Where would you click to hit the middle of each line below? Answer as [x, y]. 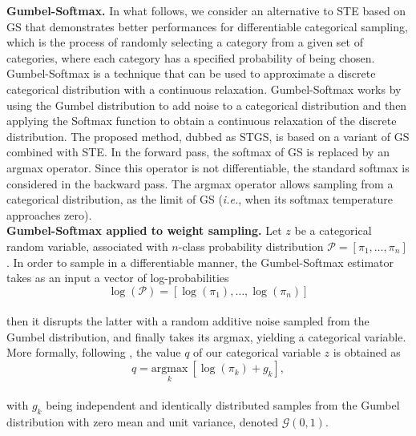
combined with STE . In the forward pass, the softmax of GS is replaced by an [198, 152]
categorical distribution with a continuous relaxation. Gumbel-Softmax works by [204, 89]
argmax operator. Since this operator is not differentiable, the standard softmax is [208, 167]
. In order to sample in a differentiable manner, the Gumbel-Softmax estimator [200, 262]
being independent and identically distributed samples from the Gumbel [223, 404]
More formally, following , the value [94, 352]
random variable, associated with [87, 246]
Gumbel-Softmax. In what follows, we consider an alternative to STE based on [206, 10]
